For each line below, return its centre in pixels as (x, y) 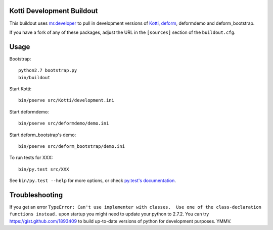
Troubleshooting (36, 195)
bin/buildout (34, 77)
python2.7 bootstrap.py (48, 70)
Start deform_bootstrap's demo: (43, 135)
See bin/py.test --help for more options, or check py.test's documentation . (93, 181)
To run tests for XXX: (31, 158)
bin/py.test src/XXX (44, 169)
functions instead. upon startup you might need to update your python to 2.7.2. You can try (109, 214)
